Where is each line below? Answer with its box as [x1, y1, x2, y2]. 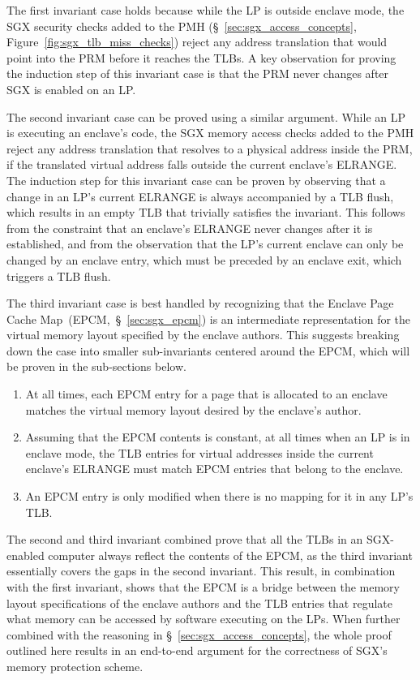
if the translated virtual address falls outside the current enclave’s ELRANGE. [6, 156, 397, 173]
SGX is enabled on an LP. [6, 80, 136, 97]
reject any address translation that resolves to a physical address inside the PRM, [6, 140, 413, 157]
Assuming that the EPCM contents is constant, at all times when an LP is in [25, 428, 410, 445]
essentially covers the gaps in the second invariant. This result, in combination [6, 562, 396, 579]
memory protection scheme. [6, 657, 144, 674]
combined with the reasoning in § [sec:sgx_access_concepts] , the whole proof [6, 626, 392, 643]
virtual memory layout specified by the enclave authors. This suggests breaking [6, 326, 400, 343]
